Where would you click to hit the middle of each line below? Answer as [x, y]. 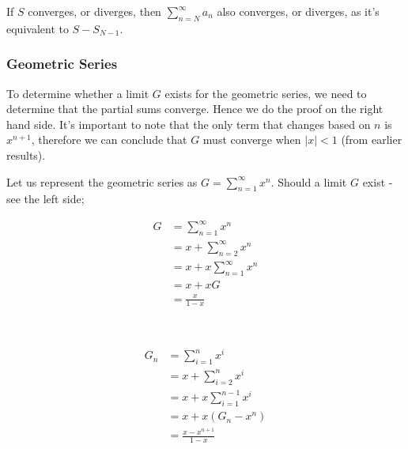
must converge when [252, 140]
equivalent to [38, 28]
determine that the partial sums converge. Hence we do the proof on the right [195, 109]
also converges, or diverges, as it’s [298, 11]
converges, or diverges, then [94, 11]
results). [26, 155]
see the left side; [45, 199]
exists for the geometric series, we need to [266, 93]
